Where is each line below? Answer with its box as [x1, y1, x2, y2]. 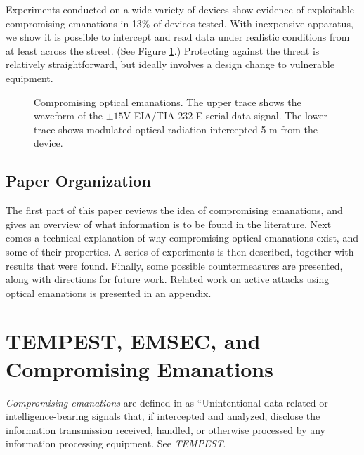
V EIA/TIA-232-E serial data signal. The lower [123, 108, 327, 123]
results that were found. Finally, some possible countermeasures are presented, [6, 258, 343, 272]
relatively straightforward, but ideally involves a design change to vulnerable [6, 57, 334, 72]
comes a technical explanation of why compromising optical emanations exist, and [6, 230, 358, 245]
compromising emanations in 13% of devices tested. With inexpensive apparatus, [6, 15, 353, 30]
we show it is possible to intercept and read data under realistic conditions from [6, 29, 350, 44]
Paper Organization [6, 170, 151, 192]
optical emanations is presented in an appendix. [6, 285, 212, 300]
